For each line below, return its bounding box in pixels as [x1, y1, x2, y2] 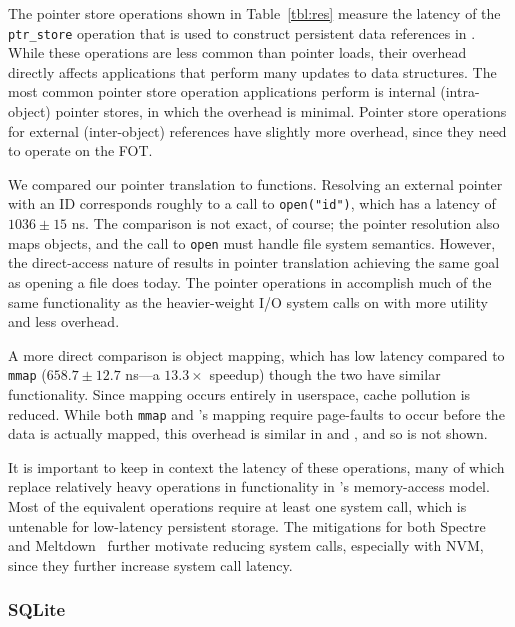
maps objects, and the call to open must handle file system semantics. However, [8, 232, 496, 253]
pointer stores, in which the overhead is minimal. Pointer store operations [55, 101, 507, 122]
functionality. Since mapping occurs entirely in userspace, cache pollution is [8, 383, 471, 404]
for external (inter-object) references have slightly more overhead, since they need [8, 120, 507, 141]
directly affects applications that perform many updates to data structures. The [8, 61, 497, 82]
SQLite [8, 597, 66, 622]
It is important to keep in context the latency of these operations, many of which [8, 456, 505, 477]
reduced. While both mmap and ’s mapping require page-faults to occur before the [8, 403, 505, 424]
